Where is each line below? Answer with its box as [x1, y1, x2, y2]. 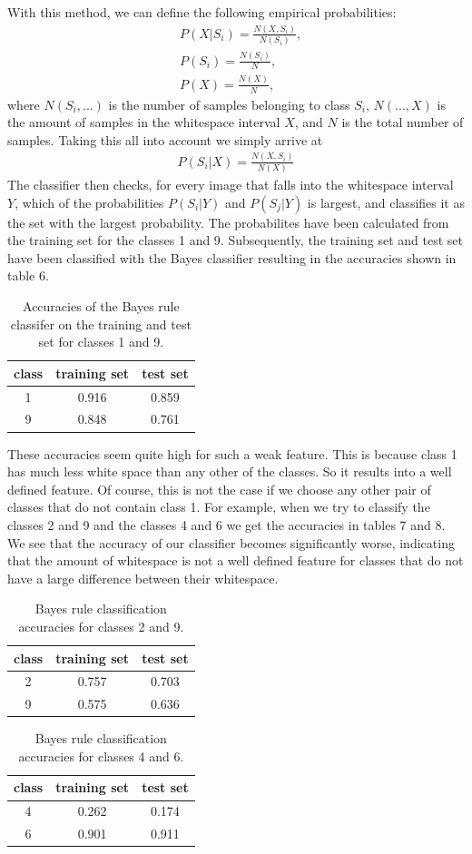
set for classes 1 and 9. [38, 332, 164, 351]
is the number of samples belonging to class [108, 94, 350, 113]
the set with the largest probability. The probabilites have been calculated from [7, 212, 449, 231]
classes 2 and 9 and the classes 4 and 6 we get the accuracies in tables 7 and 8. [7, 515, 446, 534]
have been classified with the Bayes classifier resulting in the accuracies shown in [7, 248, 457, 267]
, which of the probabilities [15, 192, 164, 211]
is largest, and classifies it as [307, 192, 465, 211]
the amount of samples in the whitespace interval [7, 113, 280, 132]
